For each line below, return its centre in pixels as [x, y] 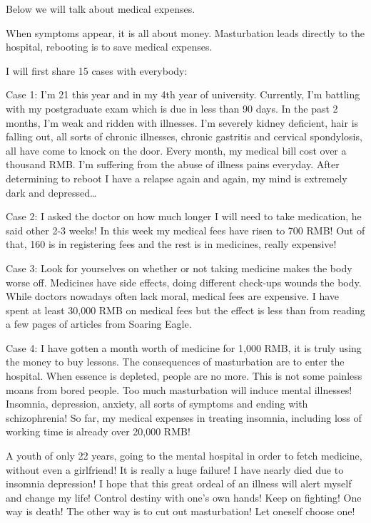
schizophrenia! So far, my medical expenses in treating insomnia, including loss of [184, 417]
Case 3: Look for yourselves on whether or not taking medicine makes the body [179, 268]
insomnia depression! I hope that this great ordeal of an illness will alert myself [179, 483]
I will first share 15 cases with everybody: [97, 70]
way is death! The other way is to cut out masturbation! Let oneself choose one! [181, 511]
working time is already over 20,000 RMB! [98, 431]
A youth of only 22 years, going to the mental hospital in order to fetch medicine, [184, 456]
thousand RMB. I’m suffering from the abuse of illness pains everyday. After [173, 164]
